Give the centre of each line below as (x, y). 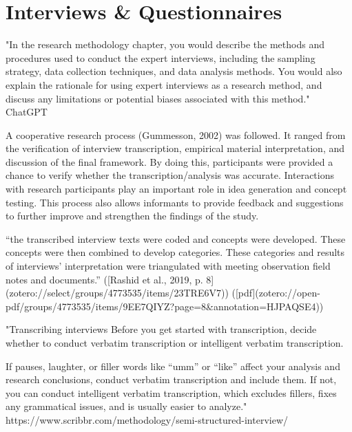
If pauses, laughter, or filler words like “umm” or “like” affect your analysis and (173, 366)
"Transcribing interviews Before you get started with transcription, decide (161, 329)
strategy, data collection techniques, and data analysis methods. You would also (174, 71)
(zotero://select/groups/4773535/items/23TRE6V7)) (117, 293)
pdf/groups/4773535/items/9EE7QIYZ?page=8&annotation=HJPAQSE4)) (165, 306)
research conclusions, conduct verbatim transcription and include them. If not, (171, 379)
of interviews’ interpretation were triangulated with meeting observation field (168, 266)
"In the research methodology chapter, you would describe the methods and (165, 44)
